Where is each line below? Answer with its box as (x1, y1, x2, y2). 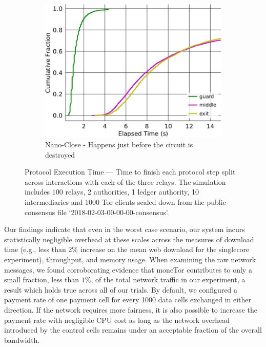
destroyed (45, 149, 75, 160)
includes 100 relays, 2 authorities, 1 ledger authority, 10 (25, 186, 199, 197)
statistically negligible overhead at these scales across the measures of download (4, 234, 254, 244)
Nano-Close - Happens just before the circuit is (45, 139, 193, 150)
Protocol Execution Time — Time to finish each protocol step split (25, 166, 236, 177)
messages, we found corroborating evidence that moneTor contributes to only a (4, 264, 252, 275)
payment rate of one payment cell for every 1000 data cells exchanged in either (4, 294, 252, 305)
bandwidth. (4, 334, 40, 345)
